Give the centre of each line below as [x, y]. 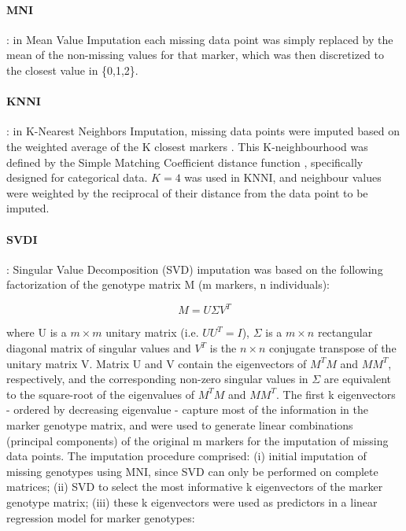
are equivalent [358, 379]
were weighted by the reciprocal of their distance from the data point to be [187, 192]
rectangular [345, 332]
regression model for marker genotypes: [101, 517]
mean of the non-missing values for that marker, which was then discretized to [196, 55]
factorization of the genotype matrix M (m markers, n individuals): [168, 284]
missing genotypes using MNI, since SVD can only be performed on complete [192, 471]
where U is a [37, 332]
